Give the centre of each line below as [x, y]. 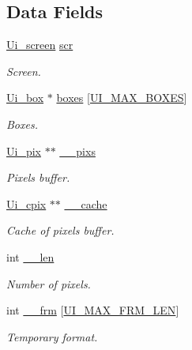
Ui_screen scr [40, 45]
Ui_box [25, 98]
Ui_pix [24, 151]
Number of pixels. [49, 283]
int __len [30, 256]
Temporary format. [52, 336]
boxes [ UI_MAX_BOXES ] [122, 98]
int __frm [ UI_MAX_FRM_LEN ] [93, 310]
